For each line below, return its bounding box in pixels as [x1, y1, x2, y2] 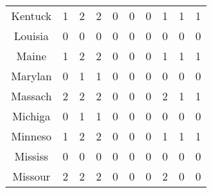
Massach [11, 88, 52, 104]
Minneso [11, 128, 52, 144]
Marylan [11, 68, 52, 84]
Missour [12, 168, 50, 184]
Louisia [14, 28, 49, 44]
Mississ [15, 148, 48, 164]
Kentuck [11, 8, 52, 24]
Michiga [12, 108, 50, 124]
